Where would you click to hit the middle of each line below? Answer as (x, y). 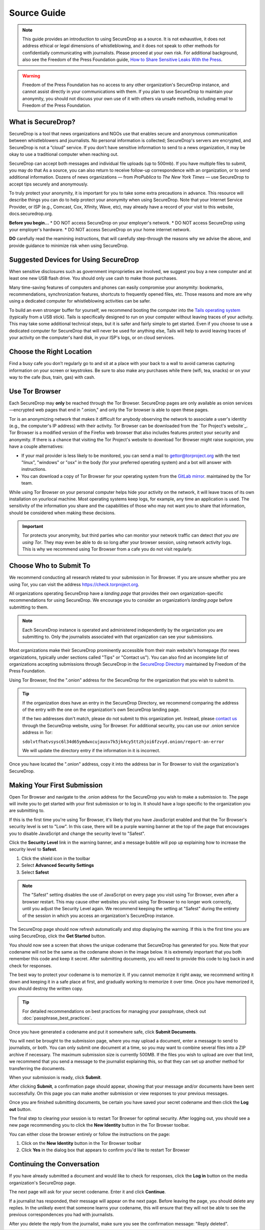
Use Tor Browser (35, 391)
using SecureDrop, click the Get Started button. (57, 936)
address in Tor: (38, 733)
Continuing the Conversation (54, 1164)
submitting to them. (29, 607)
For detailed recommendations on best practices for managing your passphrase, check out (114, 1011)
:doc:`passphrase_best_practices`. (57, 1018)
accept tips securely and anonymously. (49, 184)
